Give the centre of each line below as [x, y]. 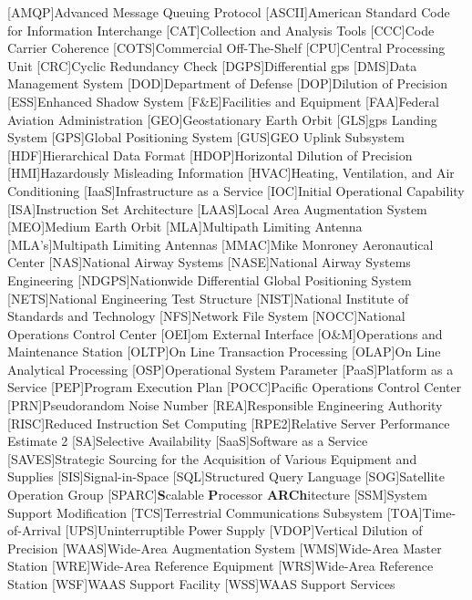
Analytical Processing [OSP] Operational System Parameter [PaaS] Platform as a [231, 369]
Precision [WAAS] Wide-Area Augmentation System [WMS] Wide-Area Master [225, 548]
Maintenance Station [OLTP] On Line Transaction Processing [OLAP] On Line [224, 352]
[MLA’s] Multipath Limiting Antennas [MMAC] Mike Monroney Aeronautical [221, 244]
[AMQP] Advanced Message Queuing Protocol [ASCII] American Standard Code [229, 12]
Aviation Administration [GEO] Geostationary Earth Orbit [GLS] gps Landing [222, 119]
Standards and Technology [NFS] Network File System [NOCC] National [206, 316]
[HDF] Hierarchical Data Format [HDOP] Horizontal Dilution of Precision [210, 155]
